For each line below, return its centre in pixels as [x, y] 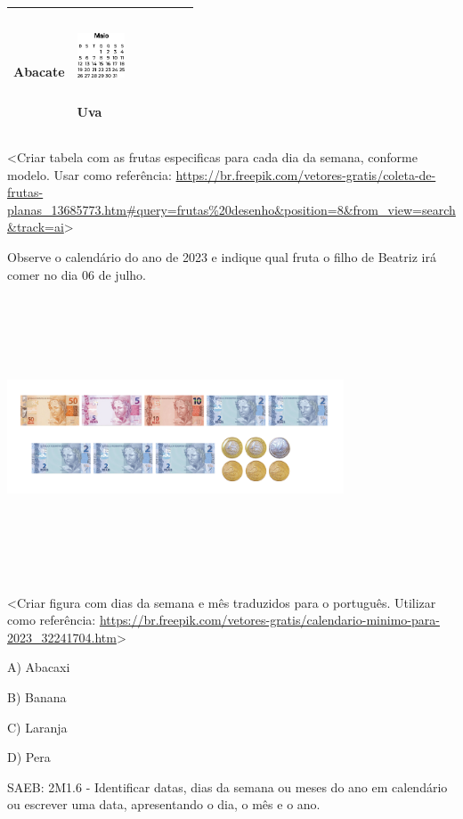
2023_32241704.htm [62, 637]
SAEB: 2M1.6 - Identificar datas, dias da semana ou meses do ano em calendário [227, 786]
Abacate [39, 72]
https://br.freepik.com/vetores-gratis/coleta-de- [306, 174]
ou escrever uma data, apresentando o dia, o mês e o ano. [164, 804]
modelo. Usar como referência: [89, 174]
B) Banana [37, 696]
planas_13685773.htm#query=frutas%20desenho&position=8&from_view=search [231, 209]
